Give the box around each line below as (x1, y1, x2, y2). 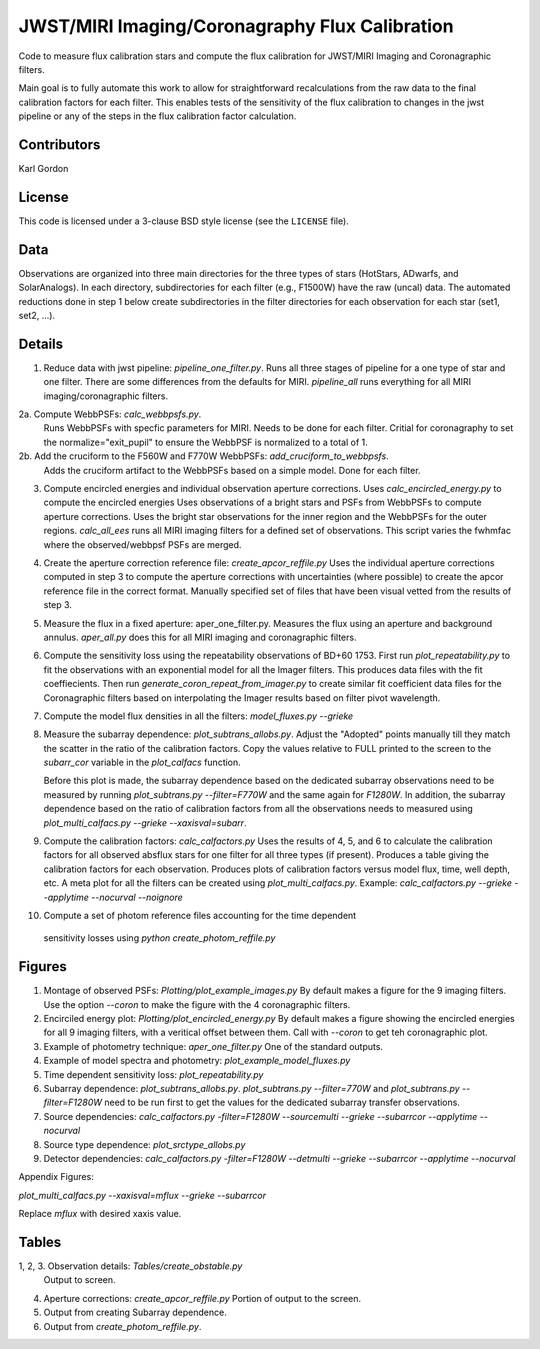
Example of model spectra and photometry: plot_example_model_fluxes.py (43, 1055, 351, 1067)
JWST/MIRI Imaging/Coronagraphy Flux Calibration (18, 15, 454, 37)
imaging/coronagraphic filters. (43, 390, 169, 402)
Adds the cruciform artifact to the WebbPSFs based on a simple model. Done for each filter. (43, 464, 421, 476)
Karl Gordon (18, 163, 69, 175)
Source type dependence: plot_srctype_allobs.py (43, 1138, 246, 1150)
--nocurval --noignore (90, 891, 184, 903)
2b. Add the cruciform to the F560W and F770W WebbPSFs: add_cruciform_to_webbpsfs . (18, 450, 389, 462)
